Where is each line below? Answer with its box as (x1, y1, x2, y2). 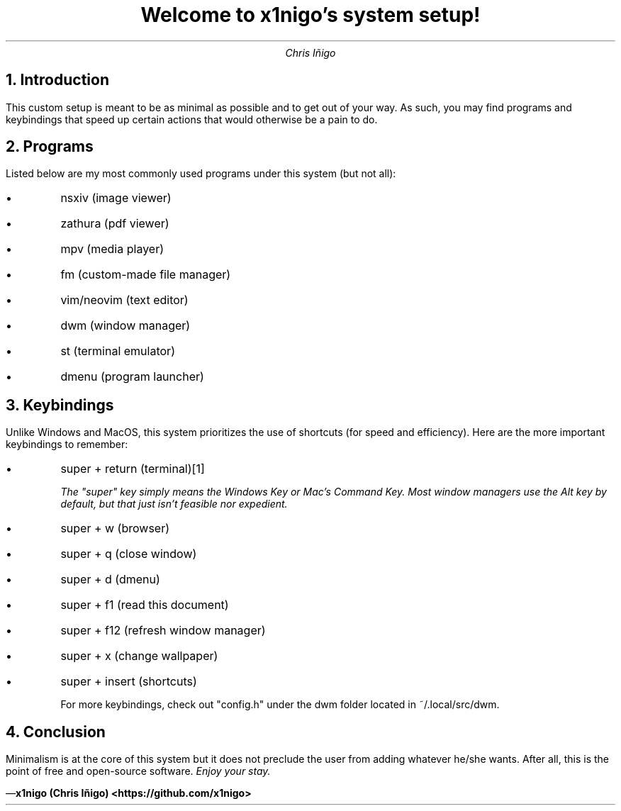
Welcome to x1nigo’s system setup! (140, 3, 481, 27)
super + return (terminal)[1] (60, 462, 205, 476)
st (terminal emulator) (60, 344, 175, 359)
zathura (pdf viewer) (60, 216, 169, 231)
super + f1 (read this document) (60, 598, 229, 613)
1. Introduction (6, 71, 109, 89)
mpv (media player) (60, 242, 164, 257)
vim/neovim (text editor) (60, 293, 189, 308)
